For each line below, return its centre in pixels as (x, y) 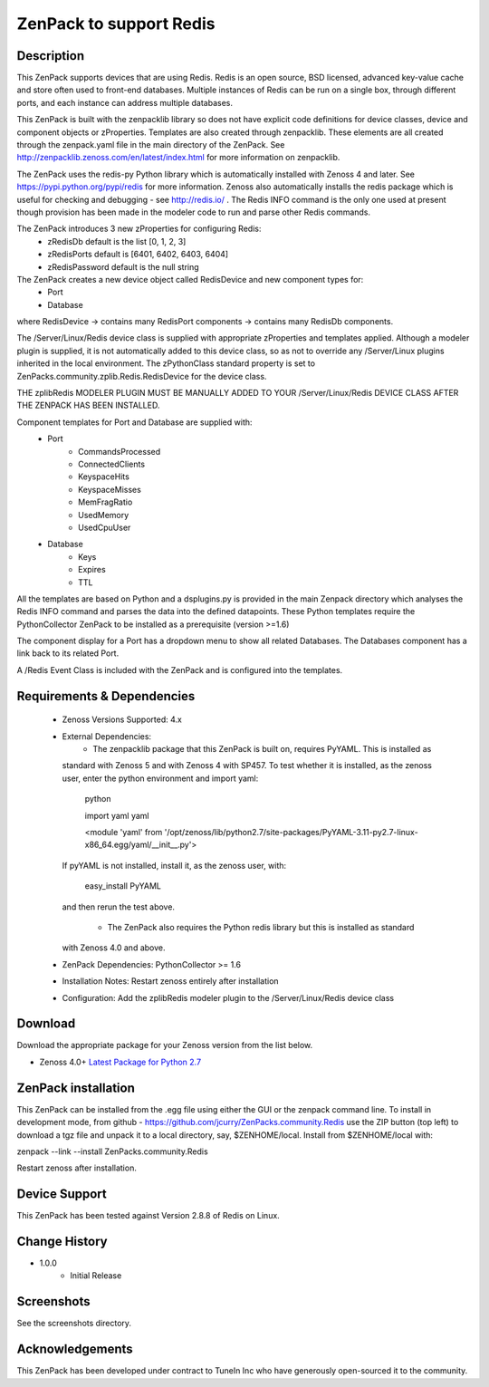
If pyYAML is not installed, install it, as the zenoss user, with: (174, 865)
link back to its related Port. (68, 653)
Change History (62, 1242)
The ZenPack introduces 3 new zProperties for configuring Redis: (139, 229)
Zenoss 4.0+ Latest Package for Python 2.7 (120, 1062)
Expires (92, 570)
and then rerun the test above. (119, 907)
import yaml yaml (117, 815)
